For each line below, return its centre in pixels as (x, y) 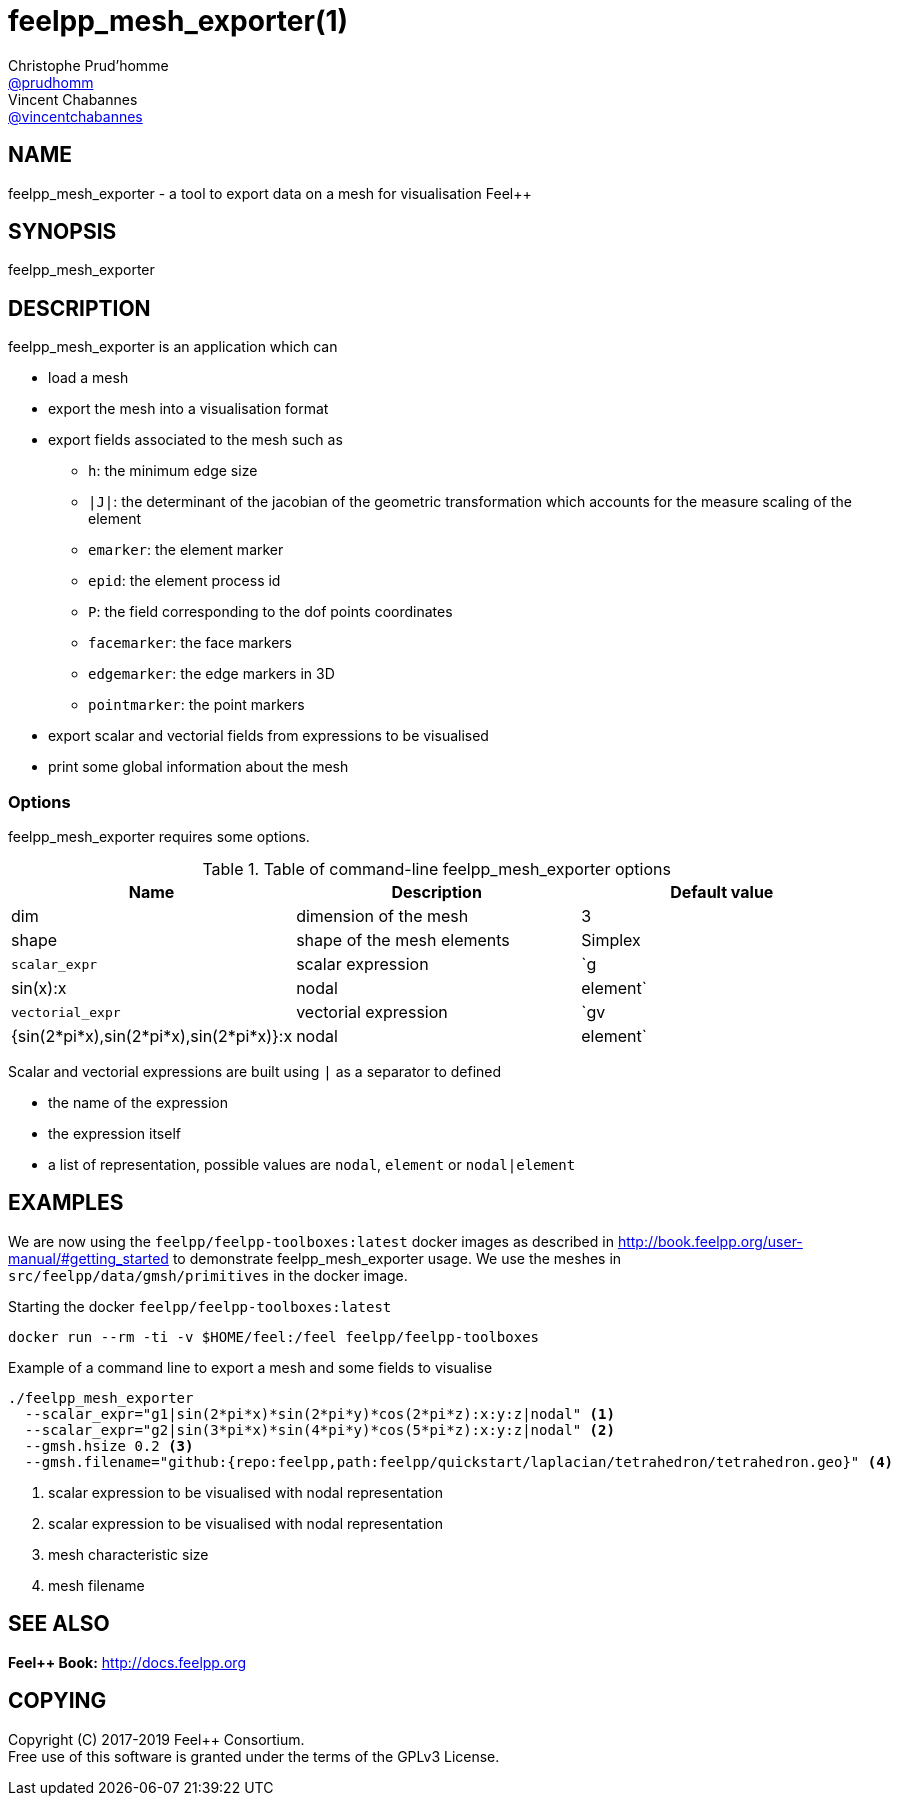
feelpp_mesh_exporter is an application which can (173, 347)
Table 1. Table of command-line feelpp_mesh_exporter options (436, 869)
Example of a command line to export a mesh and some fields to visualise (250, 1367)
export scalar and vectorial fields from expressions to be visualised (268, 736)
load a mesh (88, 378)
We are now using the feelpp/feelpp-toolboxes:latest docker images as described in (311, 1241)
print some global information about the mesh (198, 767)
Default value (722, 892)
